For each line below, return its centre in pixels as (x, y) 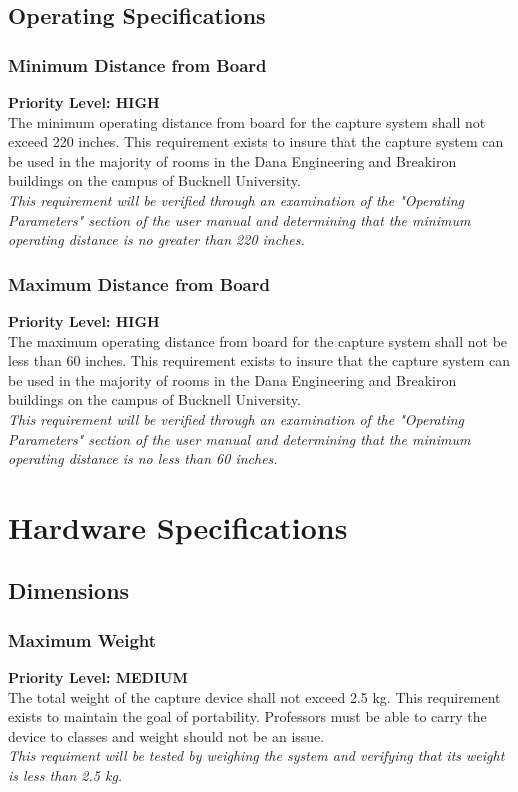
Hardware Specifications (178, 526)
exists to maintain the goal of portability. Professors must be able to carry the (247, 716)
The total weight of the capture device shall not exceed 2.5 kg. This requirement (254, 696)
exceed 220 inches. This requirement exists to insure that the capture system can (256, 141)
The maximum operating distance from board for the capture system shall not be (258, 340)
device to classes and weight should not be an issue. (166, 735)
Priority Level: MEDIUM (98, 677)
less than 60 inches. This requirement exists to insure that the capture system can (259, 360)
